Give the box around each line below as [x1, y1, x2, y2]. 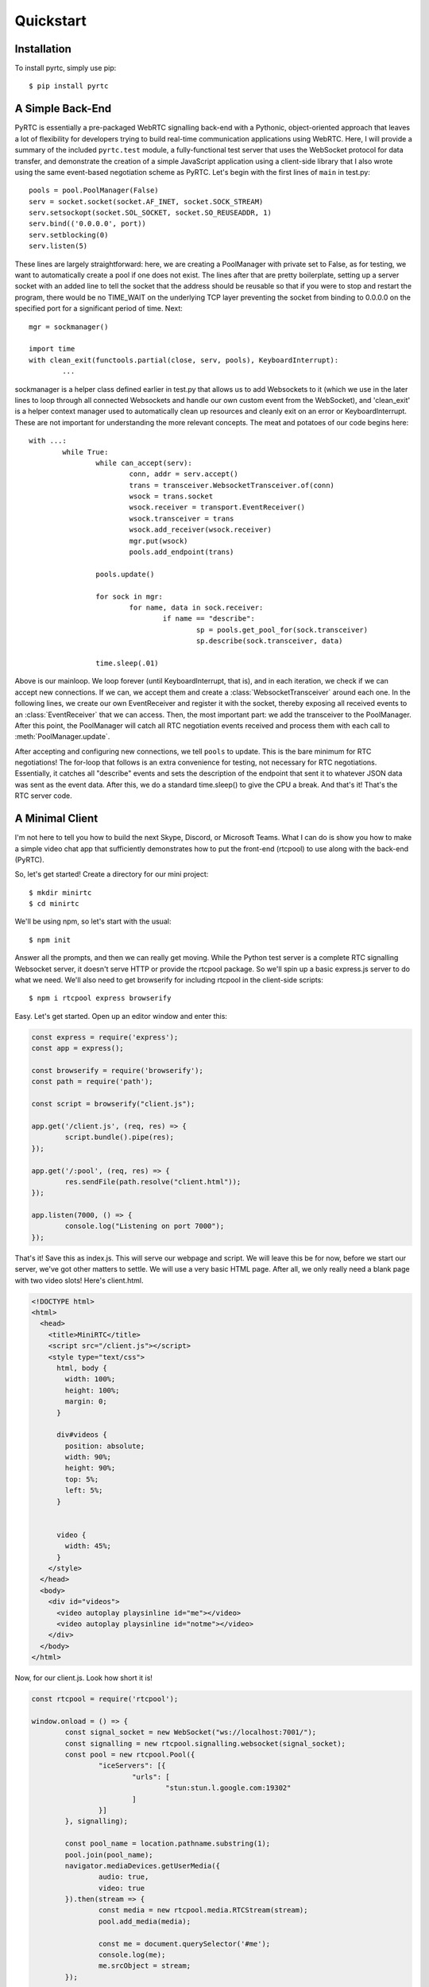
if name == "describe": [162, 614, 256, 623]
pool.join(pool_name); [64, 1850, 154, 1859]
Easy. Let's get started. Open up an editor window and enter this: [14, 1011, 228, 1021]
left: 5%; [64, 1486, 103, 1495]
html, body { [56, 1363, 107, 1373]
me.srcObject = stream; [98, 1962, 191, 1970]
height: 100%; [64, 1385, 120, 1395]
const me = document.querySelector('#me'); [98, 1939, 271, 1948]
